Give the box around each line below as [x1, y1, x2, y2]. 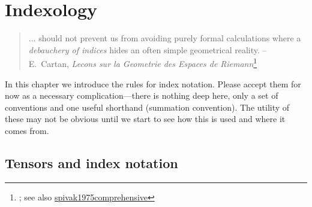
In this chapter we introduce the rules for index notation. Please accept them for [5, 77, 301, 90]
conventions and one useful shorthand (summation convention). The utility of [5, 101, 290, 113]
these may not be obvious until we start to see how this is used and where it [5, 112, 286, 125]
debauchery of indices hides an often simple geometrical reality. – [28, 43, 267, 56]
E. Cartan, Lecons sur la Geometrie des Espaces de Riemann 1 [28, 56, 257, 69]
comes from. [5, 124, 49, 136]
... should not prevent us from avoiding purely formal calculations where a [28, 32, 301, 44]
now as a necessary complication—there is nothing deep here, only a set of [5, 89, 278, 102]
